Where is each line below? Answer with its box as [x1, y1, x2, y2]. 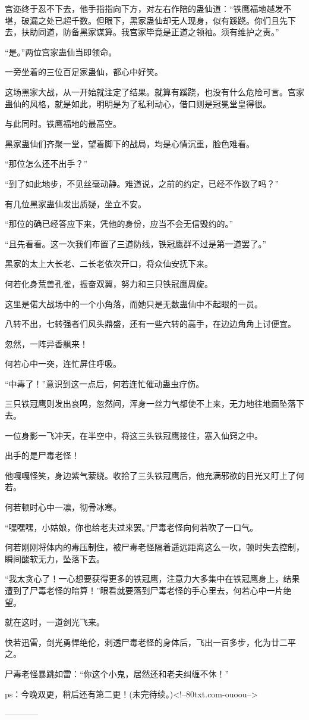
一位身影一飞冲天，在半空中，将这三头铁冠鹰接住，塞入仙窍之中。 [5, 429, 263, 441]
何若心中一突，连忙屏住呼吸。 [5, 357, 121, 370]
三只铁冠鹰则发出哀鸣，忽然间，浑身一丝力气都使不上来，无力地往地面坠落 [5, 397, 296, 410]
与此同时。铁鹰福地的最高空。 [5, 117, 121, 130]
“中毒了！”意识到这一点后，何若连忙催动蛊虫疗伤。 [5, 377, 204, 389]
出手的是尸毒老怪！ [5, 449, 80, 462]
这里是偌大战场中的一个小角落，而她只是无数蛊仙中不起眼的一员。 [5, 297, 263, 310]
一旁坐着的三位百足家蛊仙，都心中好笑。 [5, 66, 163, 78]
